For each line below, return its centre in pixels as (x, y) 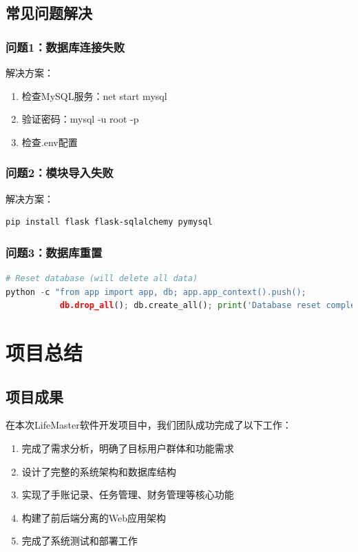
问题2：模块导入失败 (60, 173)
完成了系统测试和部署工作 (80, 541)
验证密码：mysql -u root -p (80, 119)
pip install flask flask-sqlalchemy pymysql (109, 222)
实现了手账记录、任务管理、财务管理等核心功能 (128, 494)
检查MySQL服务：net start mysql (94, 95)
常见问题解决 (49, 13)
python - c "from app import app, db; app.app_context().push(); (156, 292)
